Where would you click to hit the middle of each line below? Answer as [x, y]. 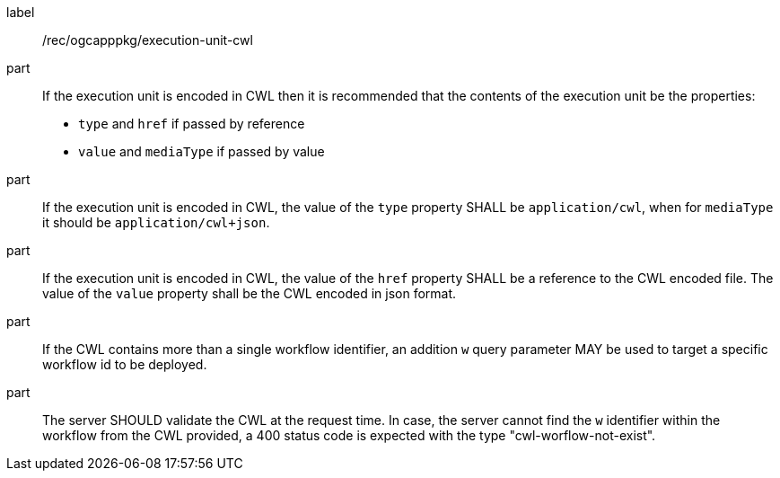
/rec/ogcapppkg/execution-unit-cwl [148, 40]
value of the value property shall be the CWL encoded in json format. [250, 293]
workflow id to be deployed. [125, 364]
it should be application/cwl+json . [156, 222]
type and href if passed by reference [192, 124]
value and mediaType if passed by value [202, 151]
